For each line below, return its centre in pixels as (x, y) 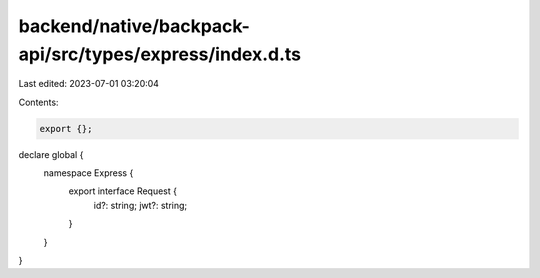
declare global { (51, 154)
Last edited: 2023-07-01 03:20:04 (89, 84)
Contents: (38, 102)
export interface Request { (122, 191)
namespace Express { (88, 173)
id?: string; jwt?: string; (140, 205)
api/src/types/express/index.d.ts (160, 54)
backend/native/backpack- (134, 26)
